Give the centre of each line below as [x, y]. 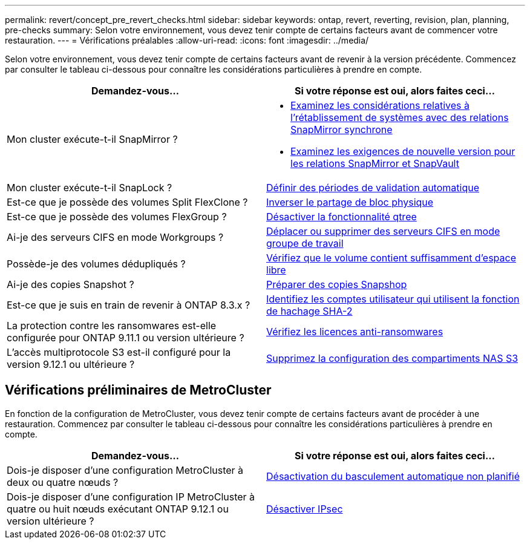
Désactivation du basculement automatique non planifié [393, 476]
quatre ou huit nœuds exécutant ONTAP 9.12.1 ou [118, 509]
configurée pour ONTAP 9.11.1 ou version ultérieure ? [126, 338]
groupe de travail [305, 243]
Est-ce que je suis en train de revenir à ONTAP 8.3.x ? [129, 305]
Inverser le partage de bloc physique [350, 202]
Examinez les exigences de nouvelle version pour [403, 151]
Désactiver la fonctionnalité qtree [342, 217]
